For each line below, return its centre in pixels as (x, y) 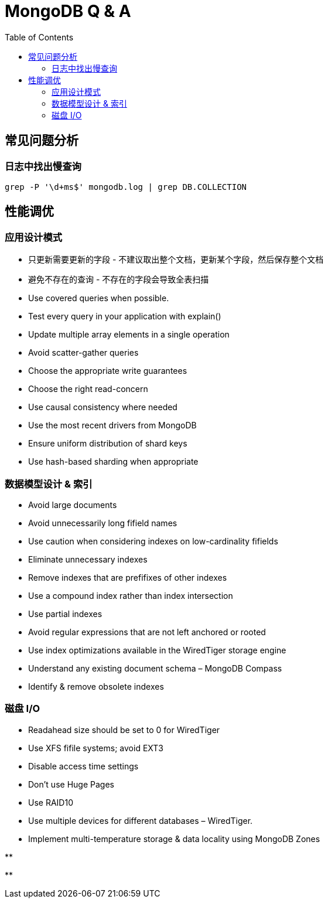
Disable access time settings (83, 766)
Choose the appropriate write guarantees (108, 371)
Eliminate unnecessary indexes (88, 559)
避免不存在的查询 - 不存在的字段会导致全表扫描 (119, 280)
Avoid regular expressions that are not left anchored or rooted (147, 632)
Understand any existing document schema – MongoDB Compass (155, 668)
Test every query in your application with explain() (125, 316)
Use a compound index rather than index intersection (131, 595)
